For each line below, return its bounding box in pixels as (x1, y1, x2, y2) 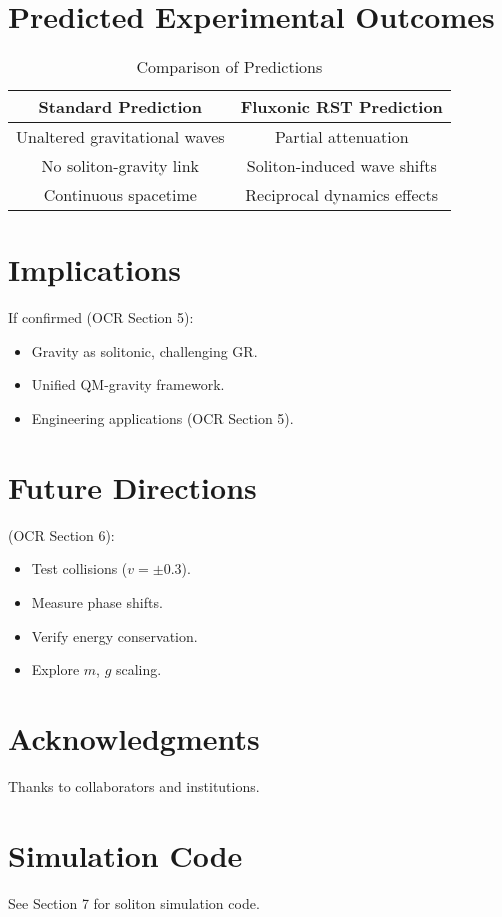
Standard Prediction (38, 95, 203, 119)
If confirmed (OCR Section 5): (8, 307, 194, 328)
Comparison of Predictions (136, 55, 323, 79)
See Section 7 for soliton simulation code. (8, 892, 260, 913)
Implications (8, 249, 181, 290)
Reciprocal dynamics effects (245, 183, 439, 207)
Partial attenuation (274, 125, 409, 149)
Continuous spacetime (43, 183, 197, 207)
